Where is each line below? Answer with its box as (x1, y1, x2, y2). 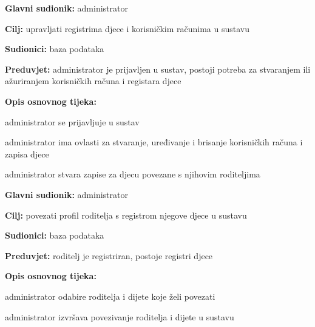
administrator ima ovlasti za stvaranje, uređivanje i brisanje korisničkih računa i (5, 136, 303, 148)
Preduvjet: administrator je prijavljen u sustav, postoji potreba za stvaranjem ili (5, 62, 311, 75)
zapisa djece (5, 147, 49, 160)
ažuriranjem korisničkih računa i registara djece (5, 74, 181, 87)
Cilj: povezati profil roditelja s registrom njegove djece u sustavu (5, 208, 247, 221)
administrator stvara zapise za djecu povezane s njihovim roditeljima (5, 168, 260, 180)
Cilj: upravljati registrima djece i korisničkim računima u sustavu (5, 22, 250, 35)
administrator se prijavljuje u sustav (5, 115, 140, 128)
